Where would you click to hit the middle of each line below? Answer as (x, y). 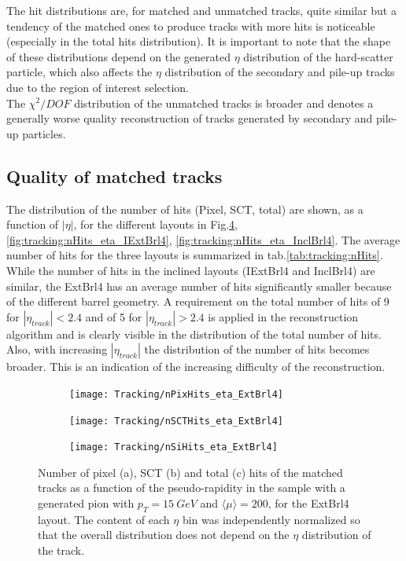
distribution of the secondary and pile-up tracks (280, 72)
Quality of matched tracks (114, 176)
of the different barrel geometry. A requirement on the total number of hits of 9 (198, 301)
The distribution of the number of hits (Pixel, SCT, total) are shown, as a (185, 209)
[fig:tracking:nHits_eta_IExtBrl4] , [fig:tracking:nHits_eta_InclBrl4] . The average (203, 239)
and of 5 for (114, 316)
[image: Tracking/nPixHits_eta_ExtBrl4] (177, 394)
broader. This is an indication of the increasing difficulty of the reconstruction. (196, 367)
